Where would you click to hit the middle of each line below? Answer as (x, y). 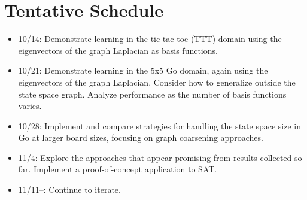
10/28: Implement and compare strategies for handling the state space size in (159, 125)
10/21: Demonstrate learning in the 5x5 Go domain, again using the (143, 70)
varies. (30, 106)
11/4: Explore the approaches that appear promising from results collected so (160, 157)
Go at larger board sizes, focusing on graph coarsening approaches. (141, 137)
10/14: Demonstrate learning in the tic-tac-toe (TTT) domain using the (150, 39)
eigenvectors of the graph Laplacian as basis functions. (118, 50)
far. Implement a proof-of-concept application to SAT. (118, 169)
